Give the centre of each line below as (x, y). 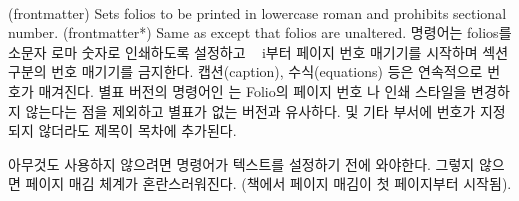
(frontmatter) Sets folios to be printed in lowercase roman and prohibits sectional (257, 12)
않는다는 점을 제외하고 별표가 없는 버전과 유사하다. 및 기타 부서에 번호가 (250, 110)
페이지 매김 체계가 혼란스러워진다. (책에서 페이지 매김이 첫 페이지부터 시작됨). (268, 183)
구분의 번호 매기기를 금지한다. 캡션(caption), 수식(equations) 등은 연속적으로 (245, 71)
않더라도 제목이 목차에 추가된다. (137, 130)
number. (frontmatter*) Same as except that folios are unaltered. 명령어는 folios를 (260, 32)
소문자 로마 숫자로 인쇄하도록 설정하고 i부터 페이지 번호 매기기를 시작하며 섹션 (258, 51)
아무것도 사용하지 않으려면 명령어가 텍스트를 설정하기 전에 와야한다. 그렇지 (241, 163)
